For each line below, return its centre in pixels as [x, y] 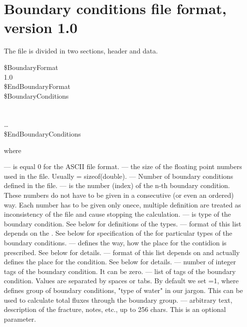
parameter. [20, 318]
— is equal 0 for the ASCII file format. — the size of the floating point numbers [123, 166]
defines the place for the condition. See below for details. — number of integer [120, 262]
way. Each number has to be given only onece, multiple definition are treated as [123, 204]
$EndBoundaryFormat [37, 86]
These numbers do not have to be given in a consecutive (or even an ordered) [119, 195]
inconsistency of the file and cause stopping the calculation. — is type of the [117, 214]
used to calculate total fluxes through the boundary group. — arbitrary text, [118, 300]
